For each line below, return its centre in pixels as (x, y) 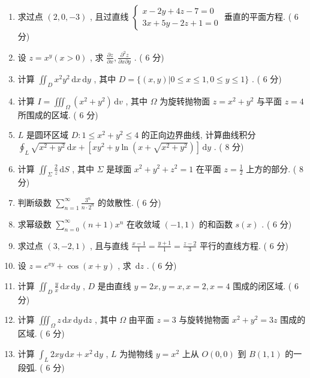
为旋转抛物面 (185, 100)
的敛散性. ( (118, 202)
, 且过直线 (109, 16)
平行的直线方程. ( (234, 245)
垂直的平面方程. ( (258, 16)
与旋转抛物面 (204, 319)
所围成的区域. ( (47, 114)
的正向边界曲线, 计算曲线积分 (198, 135)
